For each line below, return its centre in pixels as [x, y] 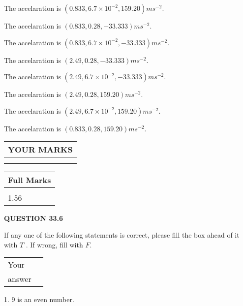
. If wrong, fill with [54, 244]
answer [20, 279]
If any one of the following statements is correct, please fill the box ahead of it [122, 234]
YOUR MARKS [40, 150]
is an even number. [46, 299]
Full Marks [30, 180]
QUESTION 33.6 [33, 218]
